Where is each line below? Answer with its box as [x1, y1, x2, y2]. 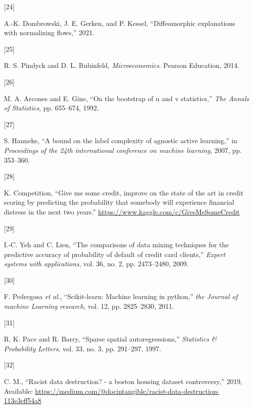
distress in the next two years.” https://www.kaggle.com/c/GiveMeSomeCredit [4, 206, 240, 216]
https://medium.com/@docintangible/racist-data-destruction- [35, 386, 219, 396]
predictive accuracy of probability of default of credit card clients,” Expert [4, 249, 226, 259]
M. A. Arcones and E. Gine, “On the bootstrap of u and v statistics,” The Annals [4, 93, 249, 103]
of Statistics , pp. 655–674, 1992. [4, 103, 99, 113]
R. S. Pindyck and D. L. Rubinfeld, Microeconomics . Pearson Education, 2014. [4, 60, 239, 70]
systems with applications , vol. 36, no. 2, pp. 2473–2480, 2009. [4, 258, 189, 269]
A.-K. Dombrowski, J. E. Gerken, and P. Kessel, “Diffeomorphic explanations [4, 18, 235, 28]
